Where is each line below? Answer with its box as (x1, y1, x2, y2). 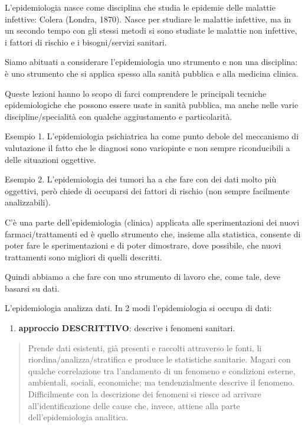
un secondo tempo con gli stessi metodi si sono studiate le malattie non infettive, (5, 24, 297, 37)
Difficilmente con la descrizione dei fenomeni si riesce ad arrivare (28, 388, 261, 400)
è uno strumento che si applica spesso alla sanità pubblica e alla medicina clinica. (5, 67, 299, 79)
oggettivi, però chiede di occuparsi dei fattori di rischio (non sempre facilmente (5, 184, 290, 197)
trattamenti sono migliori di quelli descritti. (5, 250, 162, 263)
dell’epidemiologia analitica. (28, 411, 129, 423)
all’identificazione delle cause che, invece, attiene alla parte (28, 399, 240, 411)
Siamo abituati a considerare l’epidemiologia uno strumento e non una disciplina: (5, 55, 298, 68)
